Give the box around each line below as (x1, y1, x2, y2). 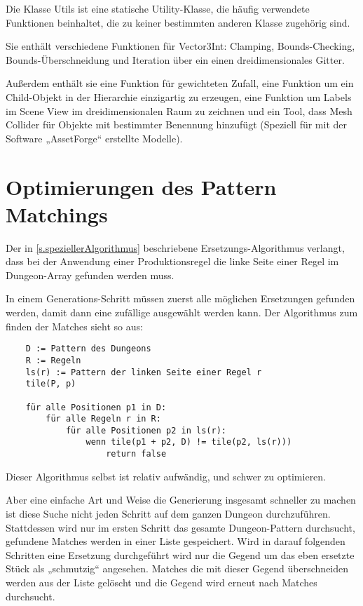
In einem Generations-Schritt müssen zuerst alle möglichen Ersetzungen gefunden (6, 291, 355, 306)
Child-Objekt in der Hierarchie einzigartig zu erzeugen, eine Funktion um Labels (6, 89, 352, 104)
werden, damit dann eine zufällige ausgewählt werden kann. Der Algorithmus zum (6, 305, 358, 320)
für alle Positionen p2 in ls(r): (65, 425, 226, 436)
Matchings (6, 199, 108, 228)
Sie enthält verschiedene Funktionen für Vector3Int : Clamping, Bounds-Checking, (6, 39, 355, 53)
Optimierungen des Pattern (6, 172, 277, 201)
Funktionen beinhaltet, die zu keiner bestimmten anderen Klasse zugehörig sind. (6, 15, 350, 29)
